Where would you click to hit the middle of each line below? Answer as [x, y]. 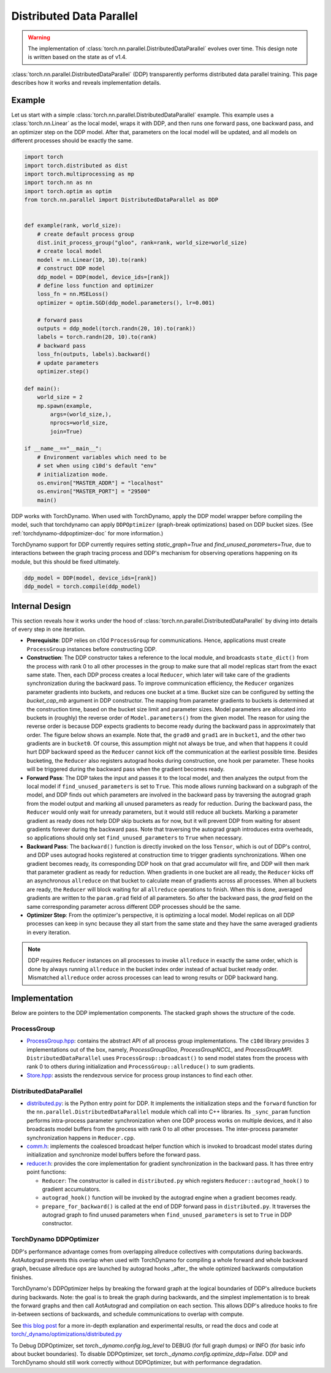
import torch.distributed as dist [76, 165]
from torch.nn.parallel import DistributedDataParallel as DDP [121, 200]
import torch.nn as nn [58, 183]
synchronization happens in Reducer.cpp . [81, 1138]
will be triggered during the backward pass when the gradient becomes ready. [126, 769]
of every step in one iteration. [48, 629]
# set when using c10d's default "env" [97, 466]
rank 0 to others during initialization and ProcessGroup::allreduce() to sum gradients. [141, 1066]
